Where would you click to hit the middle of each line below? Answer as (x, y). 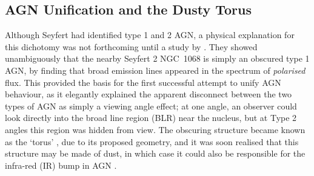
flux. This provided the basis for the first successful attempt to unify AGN (143, 82)
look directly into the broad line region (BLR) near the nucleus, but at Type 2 (151, 118)
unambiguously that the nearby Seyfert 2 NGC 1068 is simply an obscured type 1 (157, 58)
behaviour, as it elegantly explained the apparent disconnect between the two (149, 94)
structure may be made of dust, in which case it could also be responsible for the (155, 153)
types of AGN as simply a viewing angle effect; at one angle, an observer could (151, 106)
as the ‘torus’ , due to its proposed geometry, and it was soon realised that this (152, 141)
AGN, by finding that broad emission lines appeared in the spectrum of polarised (155, 70)
